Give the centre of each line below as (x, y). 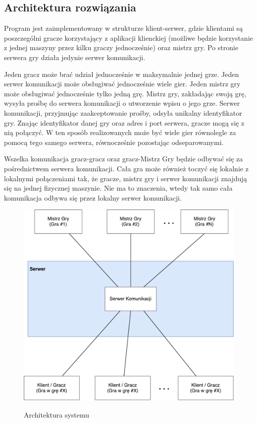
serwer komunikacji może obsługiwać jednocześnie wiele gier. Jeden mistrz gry (122, 84)
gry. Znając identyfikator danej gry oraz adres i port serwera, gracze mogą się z (124, 122)
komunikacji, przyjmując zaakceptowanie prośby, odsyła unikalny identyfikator (123, 112)
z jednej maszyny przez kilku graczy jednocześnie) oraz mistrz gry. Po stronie (121, 47)
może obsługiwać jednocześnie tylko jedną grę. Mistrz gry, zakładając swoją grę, (125, 93)
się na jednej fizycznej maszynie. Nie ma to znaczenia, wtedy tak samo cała (118, 188)
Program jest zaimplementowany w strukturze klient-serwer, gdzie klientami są (124, 28)
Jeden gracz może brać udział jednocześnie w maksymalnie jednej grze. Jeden (122, 74)
